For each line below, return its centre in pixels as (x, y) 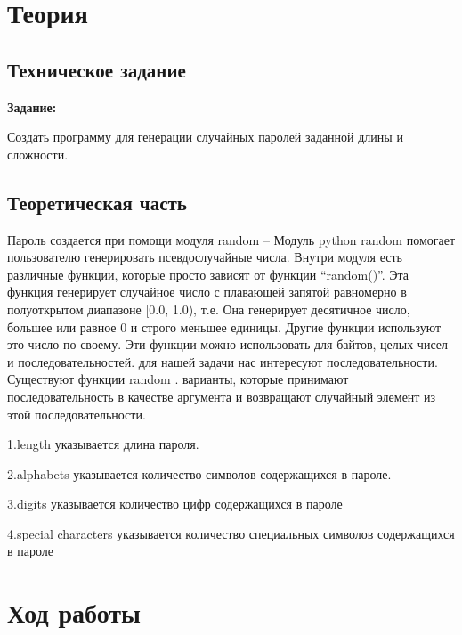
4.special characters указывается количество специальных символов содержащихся (231, 533)
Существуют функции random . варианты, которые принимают (178, 379)
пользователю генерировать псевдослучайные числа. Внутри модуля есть (205, 257)
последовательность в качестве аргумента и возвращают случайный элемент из (222, 396)
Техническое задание (97, 69)
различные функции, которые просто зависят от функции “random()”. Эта (208, 274)
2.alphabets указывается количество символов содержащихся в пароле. (199, 473)
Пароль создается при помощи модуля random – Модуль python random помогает (231, 239)
